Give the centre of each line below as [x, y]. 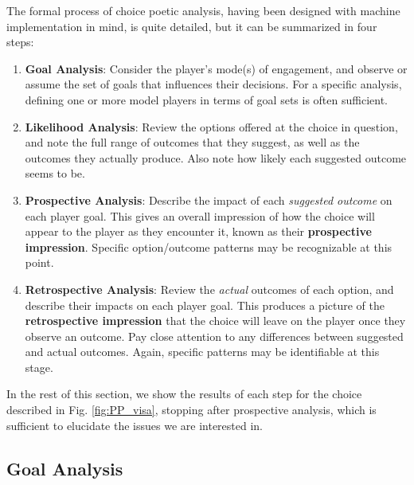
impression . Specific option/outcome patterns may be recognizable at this [209, 246]
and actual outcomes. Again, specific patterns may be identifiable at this [202, 352]
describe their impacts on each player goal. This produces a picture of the [205, 305]
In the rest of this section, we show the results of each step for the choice [184, 394]
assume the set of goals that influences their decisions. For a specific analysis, [213, 84]
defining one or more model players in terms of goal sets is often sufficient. [206, 99]
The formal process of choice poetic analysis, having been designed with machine [203, 10]
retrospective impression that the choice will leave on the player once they [215, 321]
